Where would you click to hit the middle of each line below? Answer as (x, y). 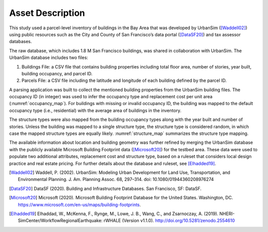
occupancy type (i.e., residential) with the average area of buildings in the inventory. (95, 110)
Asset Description (47, 13)
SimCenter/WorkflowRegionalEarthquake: (60, 221)
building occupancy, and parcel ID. (57, 73)
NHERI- (227, 214)
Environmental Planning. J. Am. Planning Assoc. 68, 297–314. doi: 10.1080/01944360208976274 (116, 179)
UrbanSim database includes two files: (49, 58)
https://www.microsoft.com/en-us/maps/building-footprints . (80, 204)
